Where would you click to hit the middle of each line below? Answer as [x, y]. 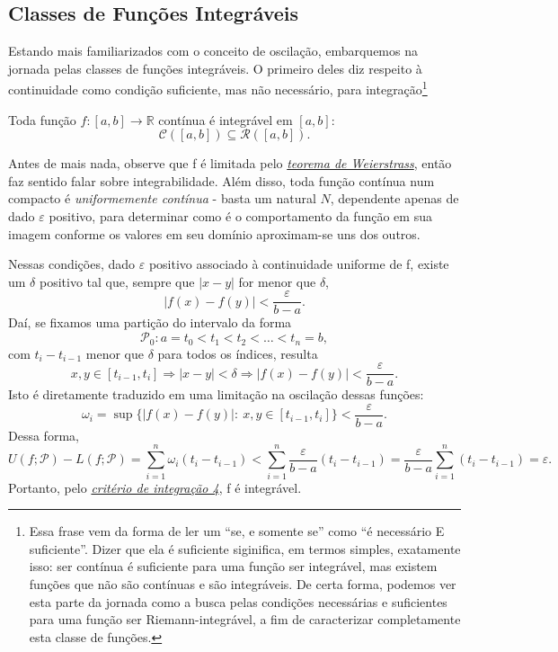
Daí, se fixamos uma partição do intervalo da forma [150, 322]
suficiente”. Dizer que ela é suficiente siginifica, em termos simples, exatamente [245, 548]
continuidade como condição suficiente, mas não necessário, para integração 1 [218, 88]
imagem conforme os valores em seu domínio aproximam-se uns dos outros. [214, 233]
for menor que [277, 281]
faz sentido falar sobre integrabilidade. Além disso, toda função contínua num [221, 180]
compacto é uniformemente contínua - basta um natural [162, 198]
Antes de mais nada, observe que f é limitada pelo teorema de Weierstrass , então [230, 163]
